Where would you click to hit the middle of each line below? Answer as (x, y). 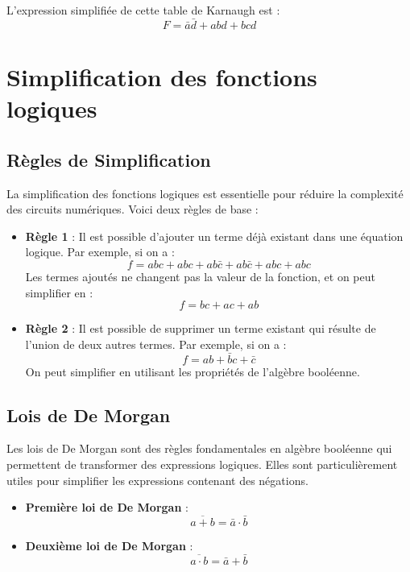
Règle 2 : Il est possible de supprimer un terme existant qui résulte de (201, 328)
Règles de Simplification (109, 159)
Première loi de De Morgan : (107, 507)
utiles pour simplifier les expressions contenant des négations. (157, 480)
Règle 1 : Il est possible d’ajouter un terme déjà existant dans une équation (214, 236)
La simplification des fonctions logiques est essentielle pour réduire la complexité (205, 193)
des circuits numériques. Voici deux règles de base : (133, 209)
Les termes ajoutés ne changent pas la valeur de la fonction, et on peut (200, 276)
